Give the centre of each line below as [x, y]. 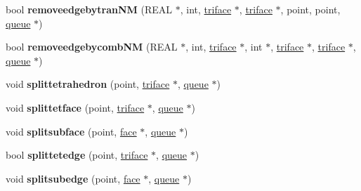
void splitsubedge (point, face [73, 178]
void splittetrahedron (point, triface [88, 84]
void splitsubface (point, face [71, 131]
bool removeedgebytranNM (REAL [89, 9]
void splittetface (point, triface [75, 107]
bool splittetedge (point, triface [77, 155]
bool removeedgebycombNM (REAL [92, 47]
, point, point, [310, 9]
